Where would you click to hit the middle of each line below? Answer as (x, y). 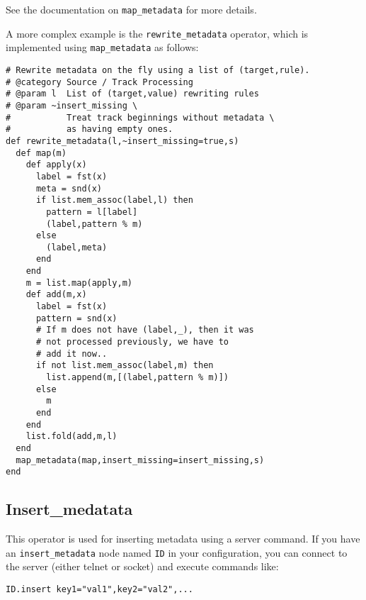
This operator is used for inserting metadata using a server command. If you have (183, 539)
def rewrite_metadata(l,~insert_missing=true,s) (122, 141)
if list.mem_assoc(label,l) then (114, 200)
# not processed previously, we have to (132, 342)
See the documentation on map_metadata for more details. (131, 9)
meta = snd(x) (69, 188)
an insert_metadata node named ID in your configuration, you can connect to (177, 552)
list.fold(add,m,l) (72, 437)
